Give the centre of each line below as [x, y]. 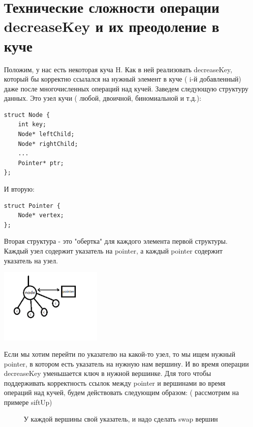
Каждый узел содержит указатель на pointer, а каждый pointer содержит [113, 251]
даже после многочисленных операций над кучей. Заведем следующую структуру [126, 88]
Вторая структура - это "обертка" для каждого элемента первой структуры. [116, 241]
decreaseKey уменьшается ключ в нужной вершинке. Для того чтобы [108, 373]
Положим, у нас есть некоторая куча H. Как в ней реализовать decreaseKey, [118, 69]
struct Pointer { [32, 206]
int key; [32, 125]
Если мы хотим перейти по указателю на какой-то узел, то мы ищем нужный [120, 354]
